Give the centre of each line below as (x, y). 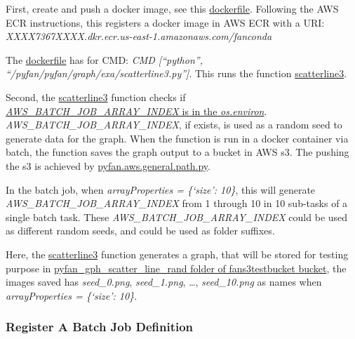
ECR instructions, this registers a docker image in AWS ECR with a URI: (165, 22)
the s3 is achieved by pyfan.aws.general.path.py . (108, 165)
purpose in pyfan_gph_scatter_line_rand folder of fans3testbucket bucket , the (176, 268)
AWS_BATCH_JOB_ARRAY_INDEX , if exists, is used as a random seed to (174, 125)
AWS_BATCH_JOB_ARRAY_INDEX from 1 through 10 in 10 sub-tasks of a (177, 203)
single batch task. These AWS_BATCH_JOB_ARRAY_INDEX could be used (177, 217)
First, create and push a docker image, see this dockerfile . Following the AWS (172, 8)
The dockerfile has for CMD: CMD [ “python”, (104, 59)
